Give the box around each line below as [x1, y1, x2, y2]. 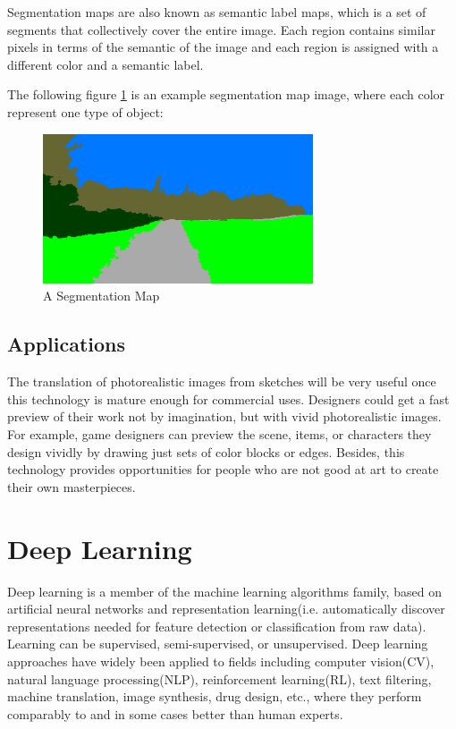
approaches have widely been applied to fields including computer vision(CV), [7, 651, 435, 670]
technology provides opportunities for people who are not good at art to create [7, 460, 439, 479]
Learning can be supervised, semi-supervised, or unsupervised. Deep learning [7, 634, 428, 653]
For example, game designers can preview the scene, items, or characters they [7, 425, 432, 444]
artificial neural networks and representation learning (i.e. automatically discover [7, 599, 445, 618]
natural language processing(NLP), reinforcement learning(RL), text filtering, [7, 669, 432, 688]
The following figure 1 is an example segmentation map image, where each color [7, 85, 445, 104]
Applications [7, 330, 126, 358]
